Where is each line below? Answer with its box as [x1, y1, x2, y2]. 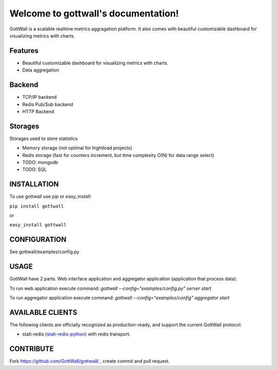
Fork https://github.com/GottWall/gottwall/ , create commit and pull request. [9, 358, 170, 364]
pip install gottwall [9, 203, 64, 209]
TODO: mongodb [22, 160, 58, 165]
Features [9, 46, 38, 55]
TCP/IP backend [22, 94, 57, 100]
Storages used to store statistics [9, 135, 78, 142]
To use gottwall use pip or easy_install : [9, 193, 92, 200]
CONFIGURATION [9, 235, 67, 244]
